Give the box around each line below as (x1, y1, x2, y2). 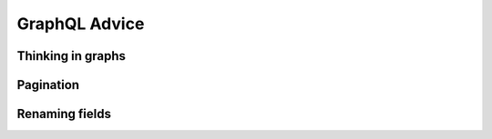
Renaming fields (16, 106, 111, 122)
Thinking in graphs (16, 48, 127, 64)
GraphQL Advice (16, 14, 145, 34)
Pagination (16, 77, 80, 93)
